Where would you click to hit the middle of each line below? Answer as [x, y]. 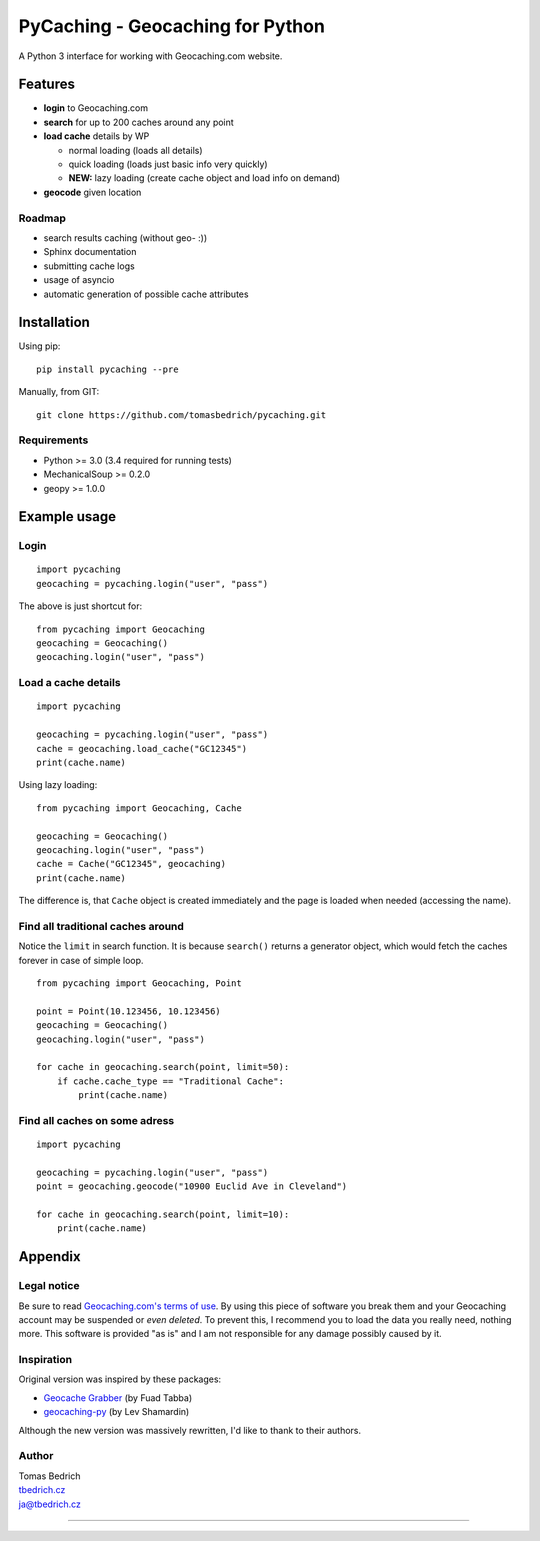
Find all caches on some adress [96, 1120]
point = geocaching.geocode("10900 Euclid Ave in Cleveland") [192, 1186]
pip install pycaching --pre [107, 369]
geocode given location [92, 192]
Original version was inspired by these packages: [120, 1379]
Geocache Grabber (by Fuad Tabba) [118, 1397]
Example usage [67, 516]
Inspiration [45, 1360]
